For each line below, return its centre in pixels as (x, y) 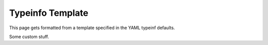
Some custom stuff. (29, 37)
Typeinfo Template (49, 13)
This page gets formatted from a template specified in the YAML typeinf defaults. (92, 28)
